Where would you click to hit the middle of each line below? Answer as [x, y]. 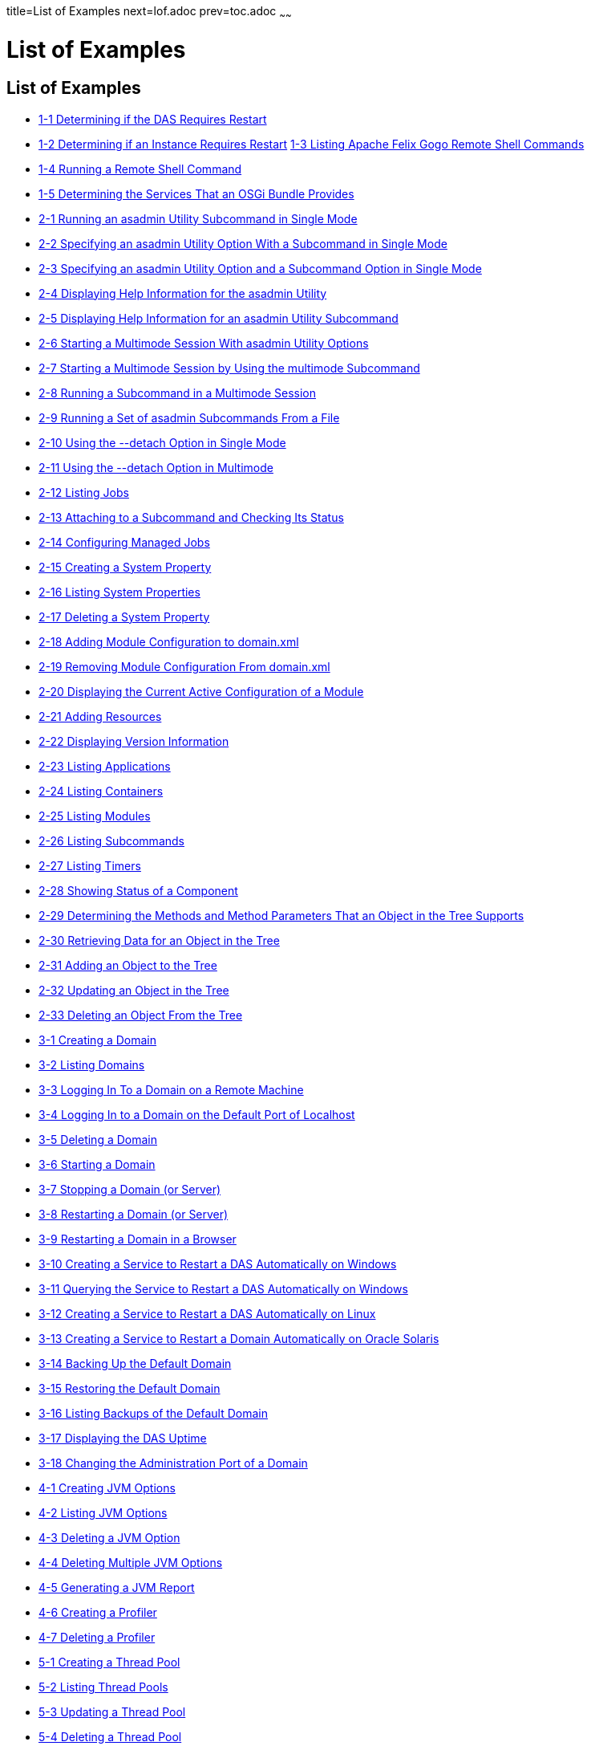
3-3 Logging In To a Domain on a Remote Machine [171, 1089]
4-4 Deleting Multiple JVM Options [131, 1562]
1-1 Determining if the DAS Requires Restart [153, 119]
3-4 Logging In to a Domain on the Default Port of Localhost [197, 1114]
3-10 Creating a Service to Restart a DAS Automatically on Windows [218, 1264]
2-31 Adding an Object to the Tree [128, 965]
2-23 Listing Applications [105, 766]
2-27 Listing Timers [90, 865]
